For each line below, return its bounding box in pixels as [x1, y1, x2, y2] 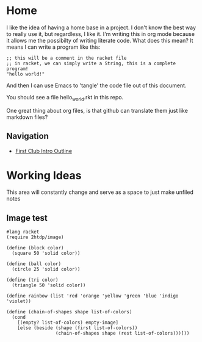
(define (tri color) [6, 277, 59, 283]
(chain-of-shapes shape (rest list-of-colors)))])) [55, 330, 190, 337]
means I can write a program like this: [6, 43, 101, 51]
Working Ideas [6, 168, 82, 182]
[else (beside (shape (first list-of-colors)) [17, 325, 138, 331]
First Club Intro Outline [15, 147, 72, 154]
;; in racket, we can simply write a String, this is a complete [6, 60, 176, 66]
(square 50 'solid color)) [12, 251, 81, 257]
